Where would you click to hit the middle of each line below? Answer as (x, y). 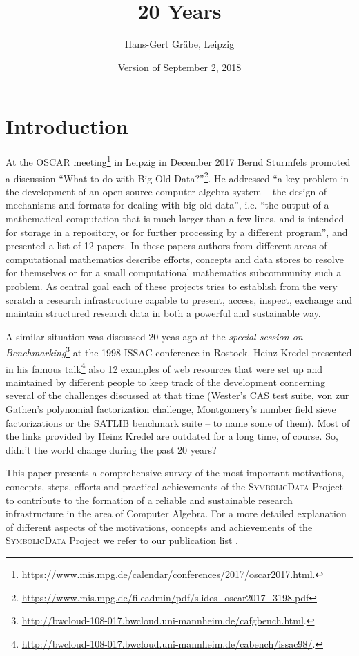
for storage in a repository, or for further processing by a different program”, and (177, 232)
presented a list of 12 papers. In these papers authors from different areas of (166, 245)
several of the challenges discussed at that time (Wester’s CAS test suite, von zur (177, 395)
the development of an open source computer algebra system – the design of (166, 191)
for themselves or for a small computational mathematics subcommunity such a (174, 272)
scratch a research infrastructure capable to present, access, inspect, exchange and (179, 299)
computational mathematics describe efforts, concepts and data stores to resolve (175, 259)
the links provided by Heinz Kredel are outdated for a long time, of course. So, (172, 436)
